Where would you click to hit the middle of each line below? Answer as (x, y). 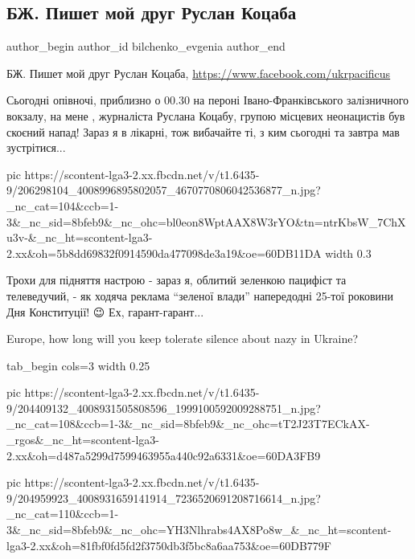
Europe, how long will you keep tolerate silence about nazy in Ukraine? (183, 339)
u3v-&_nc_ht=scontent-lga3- (80, 237)
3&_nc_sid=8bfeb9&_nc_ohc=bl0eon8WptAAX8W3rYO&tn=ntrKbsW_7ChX (206, 221)
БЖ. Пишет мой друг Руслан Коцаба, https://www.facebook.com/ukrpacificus (199, 73)
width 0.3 (348, 253)
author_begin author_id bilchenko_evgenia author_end (146, 46)
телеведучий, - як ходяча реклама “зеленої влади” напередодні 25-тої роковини (200, 295)
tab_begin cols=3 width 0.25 (78, 365)
